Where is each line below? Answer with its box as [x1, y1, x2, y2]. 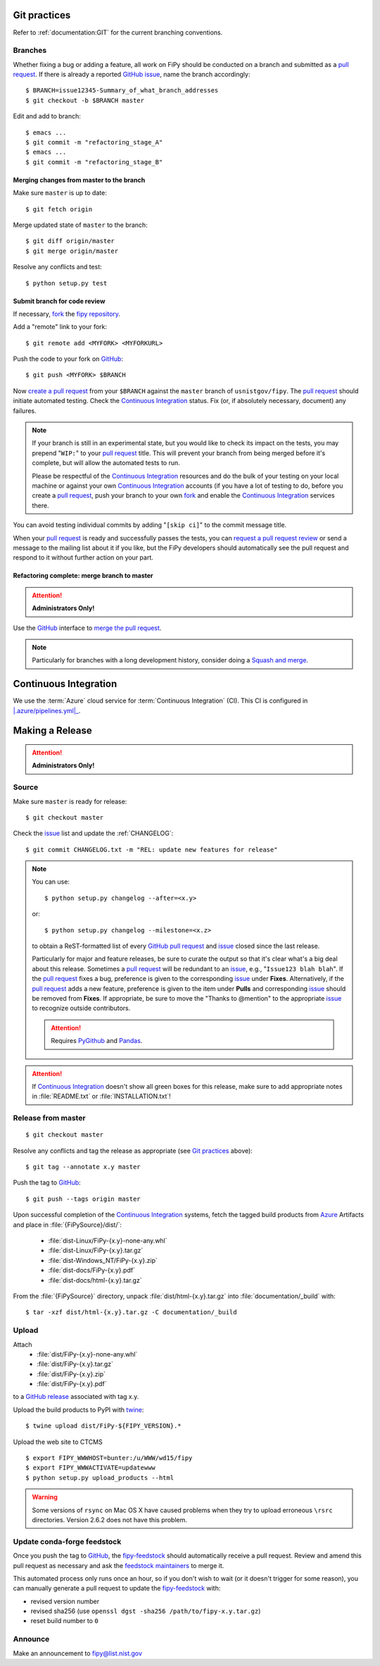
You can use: [32, 877, 70, 886]
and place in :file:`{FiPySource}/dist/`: [13, 1220, 122, 1229]
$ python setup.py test [25, 279, 108, 287]
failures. [13, 406, 37, 415]
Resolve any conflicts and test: [13, 263, 102, 271]
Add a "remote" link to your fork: [13, 323, 108, 331]
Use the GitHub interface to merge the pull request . [13, 624, 162, 632]
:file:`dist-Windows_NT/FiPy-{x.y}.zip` [48, 1256, 158, 1264]
